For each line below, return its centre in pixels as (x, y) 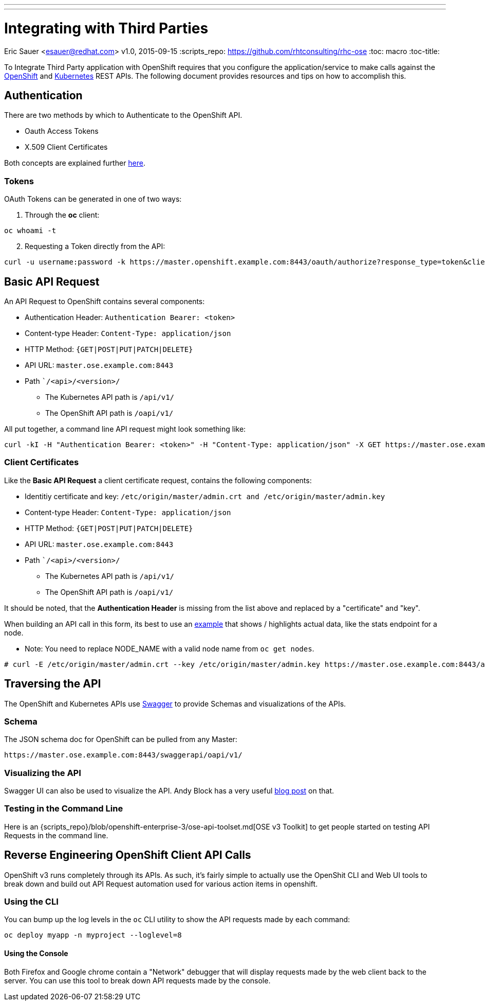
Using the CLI (31, 902)
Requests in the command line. (56, 835)
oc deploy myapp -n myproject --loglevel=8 (93, 935)
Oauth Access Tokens (62, 131)
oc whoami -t (30, 231)
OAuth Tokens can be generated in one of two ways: (93, 199)
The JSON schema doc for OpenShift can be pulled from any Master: (121, 739)
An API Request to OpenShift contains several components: (105, 301)
